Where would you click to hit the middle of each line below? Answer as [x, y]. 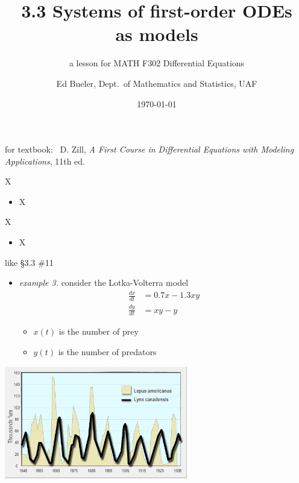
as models [157, 34]
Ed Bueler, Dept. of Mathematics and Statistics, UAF [157, 83]
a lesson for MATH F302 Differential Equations [157, 63]
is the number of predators [107, 351]
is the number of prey [99, 331]
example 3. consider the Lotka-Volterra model [104, 283]
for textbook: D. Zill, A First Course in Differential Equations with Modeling [149, 149]
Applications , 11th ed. [45, 161]
